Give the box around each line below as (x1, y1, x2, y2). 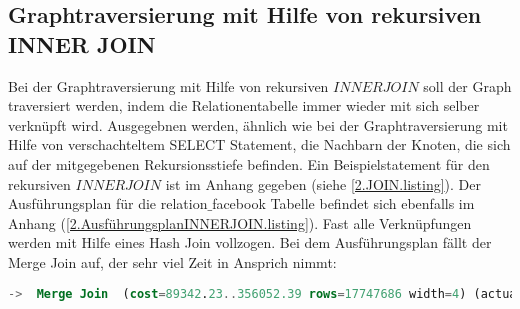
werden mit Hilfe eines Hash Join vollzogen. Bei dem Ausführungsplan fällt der (8, 232, 492, 253)
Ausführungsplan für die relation (8, 193, 208, 214)
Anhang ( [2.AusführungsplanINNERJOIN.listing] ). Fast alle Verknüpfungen (8, 212, 472, 233)
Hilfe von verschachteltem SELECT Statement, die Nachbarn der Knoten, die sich (8, 134, 511, 155)
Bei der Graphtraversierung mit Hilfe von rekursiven (8, 75, 329, 96)
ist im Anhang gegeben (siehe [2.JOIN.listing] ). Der (165, 173, 481, 194)
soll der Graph (423, 75, 512, 96)
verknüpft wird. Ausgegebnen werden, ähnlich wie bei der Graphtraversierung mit (8, 114, 508, 135)
